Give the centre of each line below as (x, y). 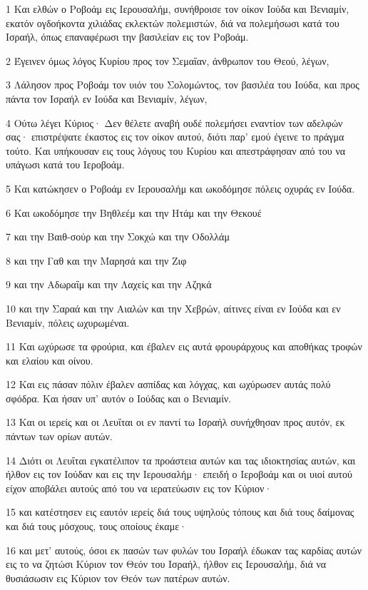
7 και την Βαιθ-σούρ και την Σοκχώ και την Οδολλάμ (118, 236)
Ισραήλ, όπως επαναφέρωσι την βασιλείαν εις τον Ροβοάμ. (127, 37)
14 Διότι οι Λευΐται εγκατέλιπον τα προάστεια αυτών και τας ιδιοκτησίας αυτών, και (181, 460)
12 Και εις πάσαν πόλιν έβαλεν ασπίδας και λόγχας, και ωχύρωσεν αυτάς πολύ (168, 384)
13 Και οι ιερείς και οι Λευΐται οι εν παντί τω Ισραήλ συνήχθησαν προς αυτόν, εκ (175, 422)
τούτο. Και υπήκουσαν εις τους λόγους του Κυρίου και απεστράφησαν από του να (176, 150)
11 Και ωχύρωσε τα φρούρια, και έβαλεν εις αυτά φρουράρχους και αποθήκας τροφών (184, 346)
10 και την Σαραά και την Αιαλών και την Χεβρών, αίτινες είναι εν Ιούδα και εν (173, 308)
